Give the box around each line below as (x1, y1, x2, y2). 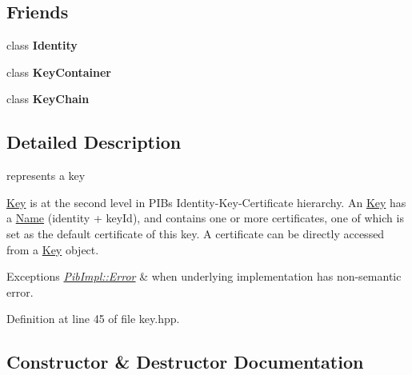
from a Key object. (6, 241, 99, 257)
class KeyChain (6, 90, 90, 107)
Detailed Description (6, 130, 182, 154)
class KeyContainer (6, 63, 111, 80)
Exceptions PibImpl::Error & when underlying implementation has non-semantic (6, 268, 402, 285)
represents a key (6, 167, 86, 184)
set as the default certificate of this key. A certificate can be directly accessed (6, 225, 385, 241)
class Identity (6, 37, 78, 54)
